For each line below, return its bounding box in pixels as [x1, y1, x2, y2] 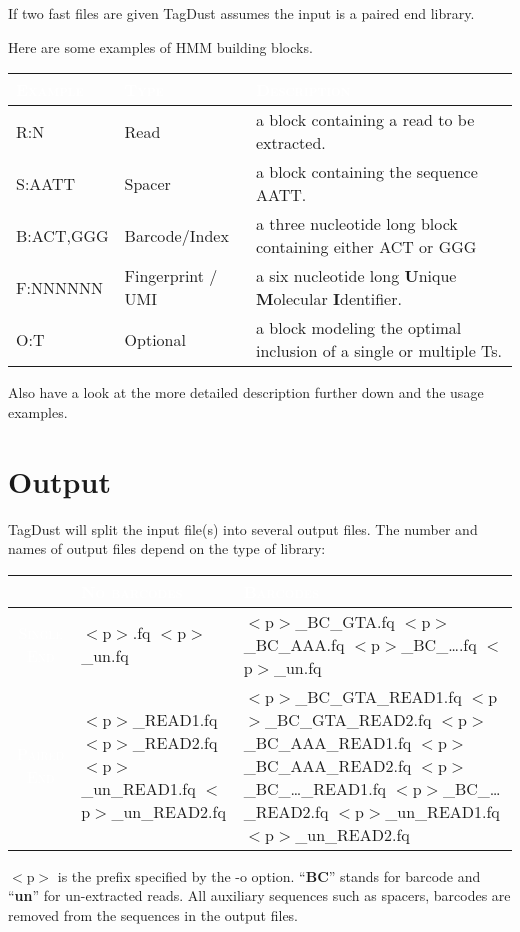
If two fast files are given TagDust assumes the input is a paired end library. [8, 3, 475, 23]
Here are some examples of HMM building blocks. [8, 36, 313, 57]
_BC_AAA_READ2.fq [243, 753, 412, 777]
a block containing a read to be [255, 108, 475, 132]
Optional [124, 327, 186, 351]
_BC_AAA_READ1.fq [243, 730, 412, 754]
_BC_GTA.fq [295, 609, 395, 633]
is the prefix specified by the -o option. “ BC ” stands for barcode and [57, 865, 481, 886]
